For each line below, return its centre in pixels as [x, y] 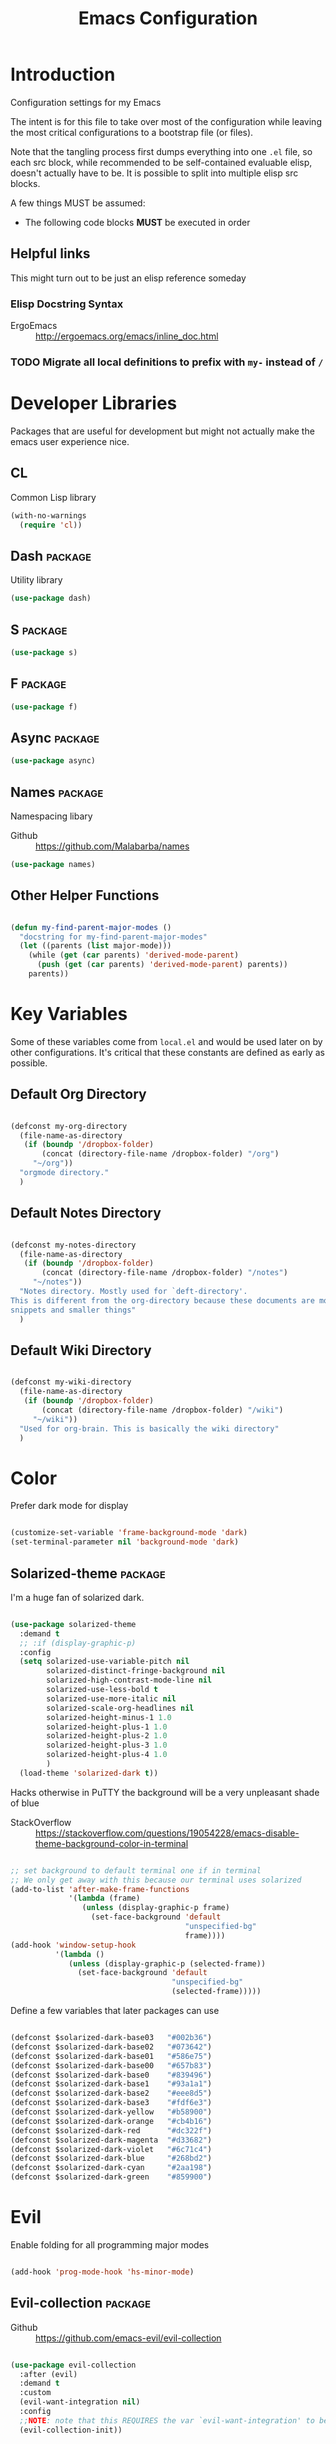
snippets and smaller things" [73, 1310]
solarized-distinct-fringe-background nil [136, 1671]
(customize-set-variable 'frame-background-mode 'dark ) [129, 1533]
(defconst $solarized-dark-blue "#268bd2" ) [111, 2158]
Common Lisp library [53, 497]
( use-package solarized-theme [73, 1624]
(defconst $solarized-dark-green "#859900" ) [111, 2177]
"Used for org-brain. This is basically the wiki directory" [149, 1428]
